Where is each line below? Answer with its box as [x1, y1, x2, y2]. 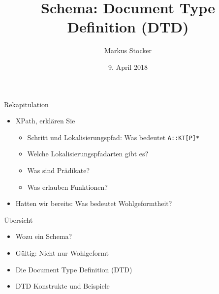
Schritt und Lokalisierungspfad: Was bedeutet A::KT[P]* [27, 132, 200, 142]
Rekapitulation [4, 99, 49, 109]
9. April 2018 [108, 61, 148, 72]
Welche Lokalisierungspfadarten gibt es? [27, 148, 149, 159]
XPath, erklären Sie [15, 116, 75, 126]
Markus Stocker [104, 45, 152, 56]
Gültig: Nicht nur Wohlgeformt [15, 247, 109, 258]
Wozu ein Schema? [15, 231, 72, 241]
